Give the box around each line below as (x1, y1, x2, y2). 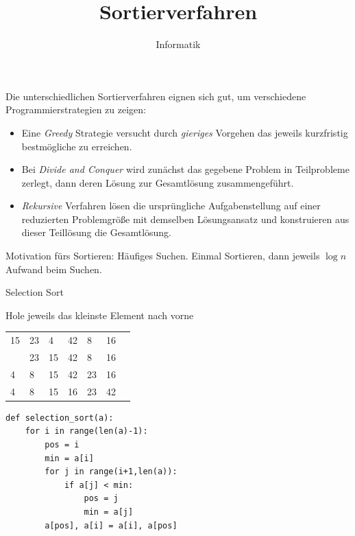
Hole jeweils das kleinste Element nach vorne (5, 307, 194, 322)
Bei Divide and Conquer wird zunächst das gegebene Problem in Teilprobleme (21, 162, 350, 176)
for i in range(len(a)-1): (25, 426, 148, 436)
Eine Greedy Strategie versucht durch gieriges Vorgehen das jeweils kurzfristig (21, 125, 348, 139)
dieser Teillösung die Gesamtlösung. (21, 225, 172, 240)
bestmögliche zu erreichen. (21, 139, 132, 153)
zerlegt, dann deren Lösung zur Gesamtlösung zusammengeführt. (21, 175, 294, 189)
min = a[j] (84, 506, 134, 517)
